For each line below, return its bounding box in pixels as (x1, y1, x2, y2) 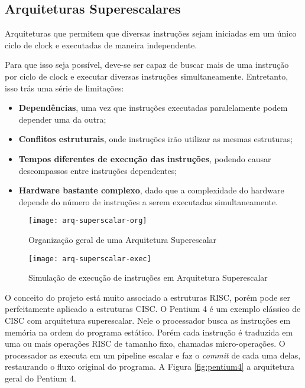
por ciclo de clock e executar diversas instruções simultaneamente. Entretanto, (5, 70, 288, 82)
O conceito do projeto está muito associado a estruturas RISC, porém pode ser (5, 291, 291, 303)
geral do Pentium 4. (5, 371, 76, 384)
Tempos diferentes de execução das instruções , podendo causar (18, 152, 271, 165)
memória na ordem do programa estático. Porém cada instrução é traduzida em (5, 325, 293, 338)
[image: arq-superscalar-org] (28, 216, 147, 225)
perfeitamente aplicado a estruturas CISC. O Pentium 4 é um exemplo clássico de (5, 302, 301, 315)
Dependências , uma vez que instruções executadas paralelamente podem (18, 101, 288, 114)
